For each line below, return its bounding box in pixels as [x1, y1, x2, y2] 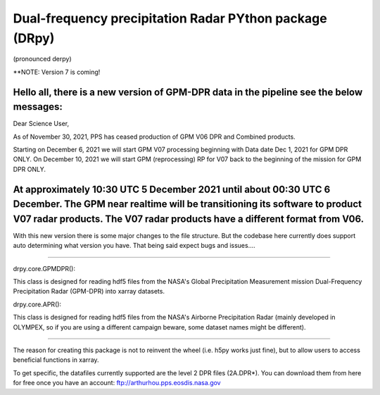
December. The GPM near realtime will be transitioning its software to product [13, 198, 362, 211]
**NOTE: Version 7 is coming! [13, 68, 101, 76]
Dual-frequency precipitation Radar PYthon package [13, 11, 327, 26]
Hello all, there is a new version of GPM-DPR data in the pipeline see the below [13, 86, 363, 98]
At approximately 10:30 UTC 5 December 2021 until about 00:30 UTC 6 [13, 183, 331, 195]
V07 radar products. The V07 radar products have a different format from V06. [13, 213, 365, 225]
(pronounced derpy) [13, 55, 72, 63]
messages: [13, 101, 63, 113]
